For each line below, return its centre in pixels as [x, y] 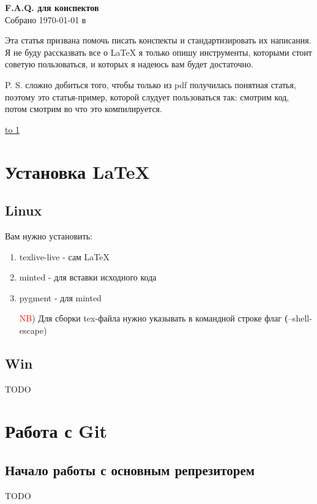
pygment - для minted [60, 297]
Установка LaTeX [77, 171]
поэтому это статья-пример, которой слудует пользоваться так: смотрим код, [147, 96]
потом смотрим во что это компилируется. [84, 109]
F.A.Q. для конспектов [52, 7]
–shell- [300, 318]
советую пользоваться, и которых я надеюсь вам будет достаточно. [129, 64]
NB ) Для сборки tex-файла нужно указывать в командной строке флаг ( [154, 318]
